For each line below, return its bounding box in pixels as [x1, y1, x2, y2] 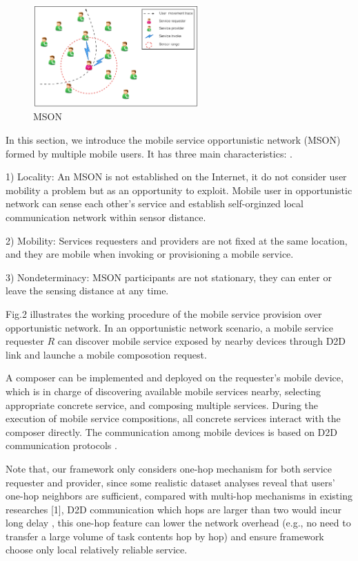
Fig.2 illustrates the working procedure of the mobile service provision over [6, 306, 322, 321]
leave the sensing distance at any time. [6, 283, 169, 298]
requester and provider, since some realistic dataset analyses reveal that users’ [6, 475, 335, 489]
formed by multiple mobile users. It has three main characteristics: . [6, 146, 292, 160]
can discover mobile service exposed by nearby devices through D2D [57, 334, 346, 348]
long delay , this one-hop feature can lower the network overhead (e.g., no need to [6, 515, 351, 530]
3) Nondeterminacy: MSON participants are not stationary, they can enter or [6, 269, 332, 284]
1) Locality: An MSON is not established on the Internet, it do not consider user [6, 169, 347, 184]
